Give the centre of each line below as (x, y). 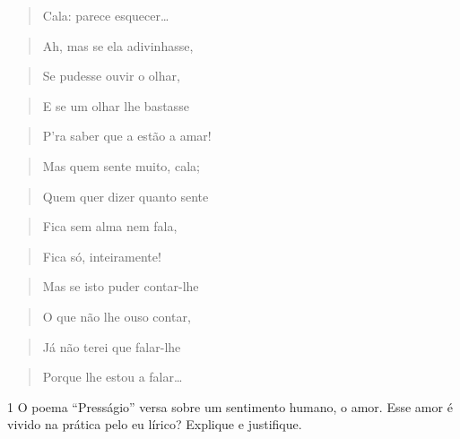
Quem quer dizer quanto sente (126, 196)
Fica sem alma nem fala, (110, 226)
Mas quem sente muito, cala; (121, 165)
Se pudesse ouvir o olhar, (111, 76)
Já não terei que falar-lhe (112, 346)
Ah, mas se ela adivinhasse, (118, 45)
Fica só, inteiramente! (102, 256)
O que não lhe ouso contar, (117, 316)
